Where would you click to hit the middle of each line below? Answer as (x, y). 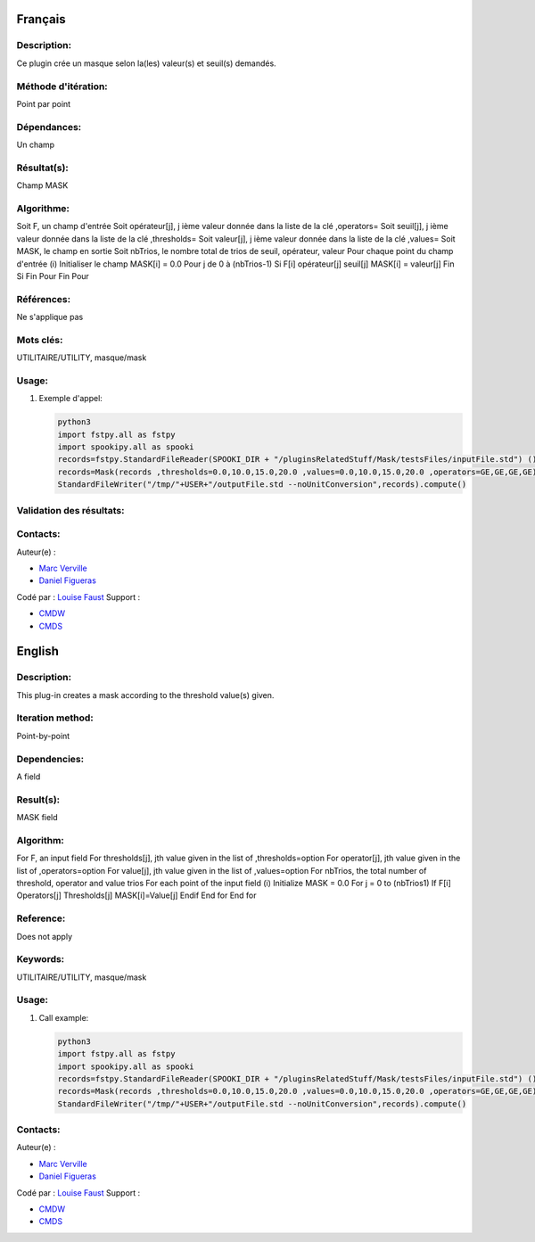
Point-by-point (43, 736)
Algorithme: (43, 208)
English (38, 651)
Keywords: (41, 959)
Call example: (64, 1017)
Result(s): (38, 800)
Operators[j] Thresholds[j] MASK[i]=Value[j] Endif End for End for (137, 895)
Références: (44, 299)
